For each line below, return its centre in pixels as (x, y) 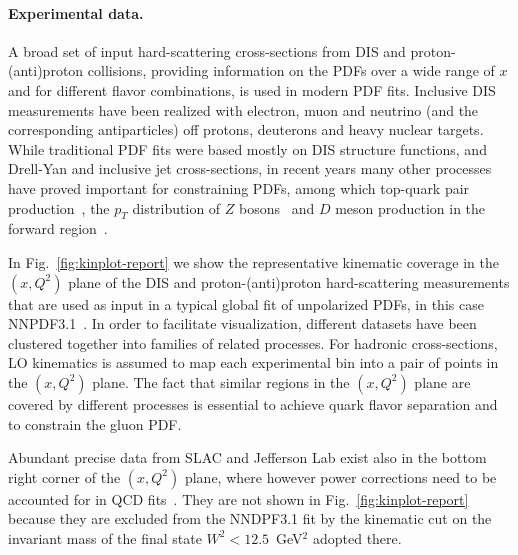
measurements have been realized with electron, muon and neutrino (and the (243, 109)
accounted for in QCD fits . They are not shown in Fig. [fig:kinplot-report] (238, 498)
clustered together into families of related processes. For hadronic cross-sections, (253, 342)
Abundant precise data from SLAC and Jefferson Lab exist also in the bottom (247, 457)
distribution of (176, 207)
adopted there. (357, 537)
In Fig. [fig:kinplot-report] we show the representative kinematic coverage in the (253, 261)
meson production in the (410, 207)
